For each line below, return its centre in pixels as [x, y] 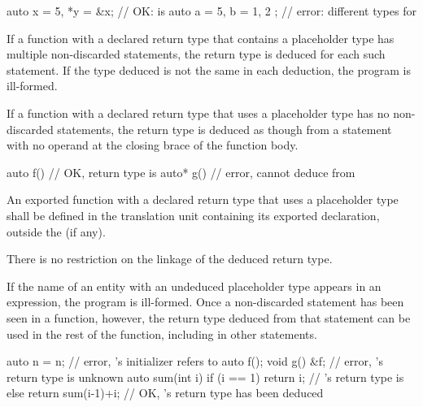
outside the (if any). [56, 231]
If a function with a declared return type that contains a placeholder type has [201, 38]
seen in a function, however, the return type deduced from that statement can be [209, 317]
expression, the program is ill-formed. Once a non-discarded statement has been [205, 302]
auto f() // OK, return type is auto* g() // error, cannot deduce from [181, 172]
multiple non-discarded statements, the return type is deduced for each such [196, 54]
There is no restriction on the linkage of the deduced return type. [170, 259]
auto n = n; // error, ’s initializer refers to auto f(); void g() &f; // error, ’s [195, 361]
